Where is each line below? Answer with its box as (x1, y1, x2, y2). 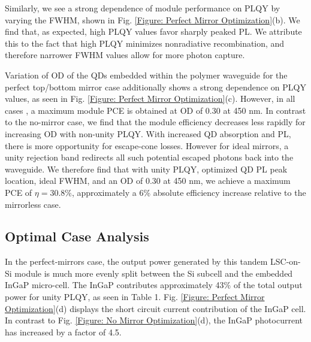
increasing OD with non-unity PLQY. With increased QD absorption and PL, (5, 127, 291, 140)
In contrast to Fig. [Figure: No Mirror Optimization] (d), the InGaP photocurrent (5, 314, 303, 326)
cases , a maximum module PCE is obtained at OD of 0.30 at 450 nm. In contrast (5, 104, 306, 116)
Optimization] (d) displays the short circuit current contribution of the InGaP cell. (5, 302, 306, 314)
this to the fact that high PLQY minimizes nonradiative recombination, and (5, 37, 285, 49)
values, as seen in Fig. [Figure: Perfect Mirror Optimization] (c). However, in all (5, 92, 295, 105)
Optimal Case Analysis (5, 227, 149, 246)
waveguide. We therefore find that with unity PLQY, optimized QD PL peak (5, 162, 288, 175)
